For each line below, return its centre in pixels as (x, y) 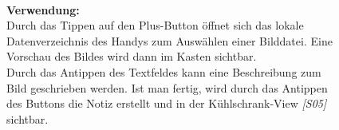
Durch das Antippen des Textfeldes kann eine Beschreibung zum (164, 71)
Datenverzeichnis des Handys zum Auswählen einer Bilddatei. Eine (169, 40)
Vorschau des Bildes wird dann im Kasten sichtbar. (132, 56)
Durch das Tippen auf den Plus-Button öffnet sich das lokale (155, 25)
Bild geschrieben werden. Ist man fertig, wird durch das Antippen (167, 87)
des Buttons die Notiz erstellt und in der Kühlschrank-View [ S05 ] (167, 103)
